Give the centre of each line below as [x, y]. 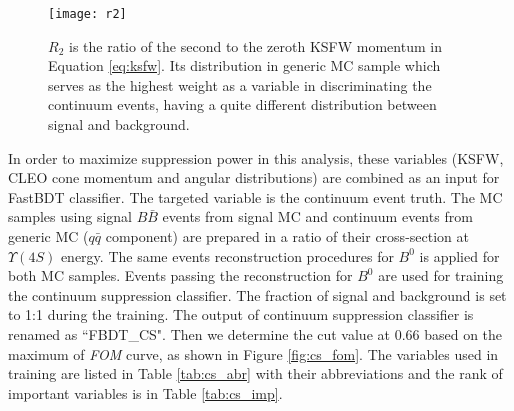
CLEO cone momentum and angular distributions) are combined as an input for [254, 177]
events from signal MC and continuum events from [317, 216]
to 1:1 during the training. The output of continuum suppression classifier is [241, 314]
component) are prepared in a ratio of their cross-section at [287, 236]
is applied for [459, 255]
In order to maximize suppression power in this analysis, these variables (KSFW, [256, 157]
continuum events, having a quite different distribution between [242, 104]
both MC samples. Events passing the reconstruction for [180, 275]
